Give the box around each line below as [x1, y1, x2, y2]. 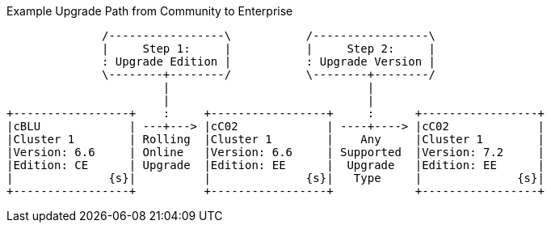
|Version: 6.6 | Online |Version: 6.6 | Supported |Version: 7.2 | [6, 146, 545, 159]
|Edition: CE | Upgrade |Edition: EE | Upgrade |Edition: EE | [6, 159, 545, 172]
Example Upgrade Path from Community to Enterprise [6, 4, 293, 18]
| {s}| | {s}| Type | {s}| [6, 172, 545, 184]
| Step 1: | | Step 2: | [102, 42, 436, 55]
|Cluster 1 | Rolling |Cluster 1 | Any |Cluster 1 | [6, 133, 545, 146]
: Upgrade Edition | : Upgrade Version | [102, 55, 436, 68]
